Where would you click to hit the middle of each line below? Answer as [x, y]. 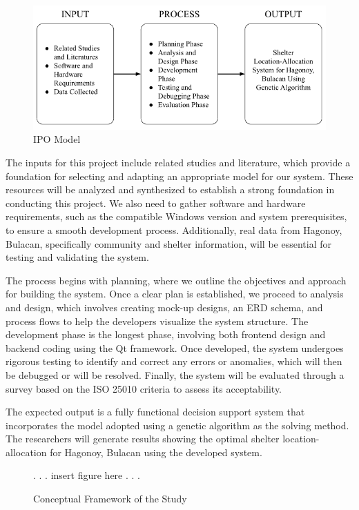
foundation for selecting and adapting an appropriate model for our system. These [179, 176]
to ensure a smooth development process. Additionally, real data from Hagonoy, [174, 229]
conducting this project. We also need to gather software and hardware [156, 203]
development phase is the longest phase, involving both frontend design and [166, 334]
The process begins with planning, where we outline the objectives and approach [176, 280]
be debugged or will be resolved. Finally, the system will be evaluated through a [175, 374]
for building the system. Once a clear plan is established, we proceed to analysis [175, 294]
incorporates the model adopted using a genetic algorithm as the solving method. [177, 425]
